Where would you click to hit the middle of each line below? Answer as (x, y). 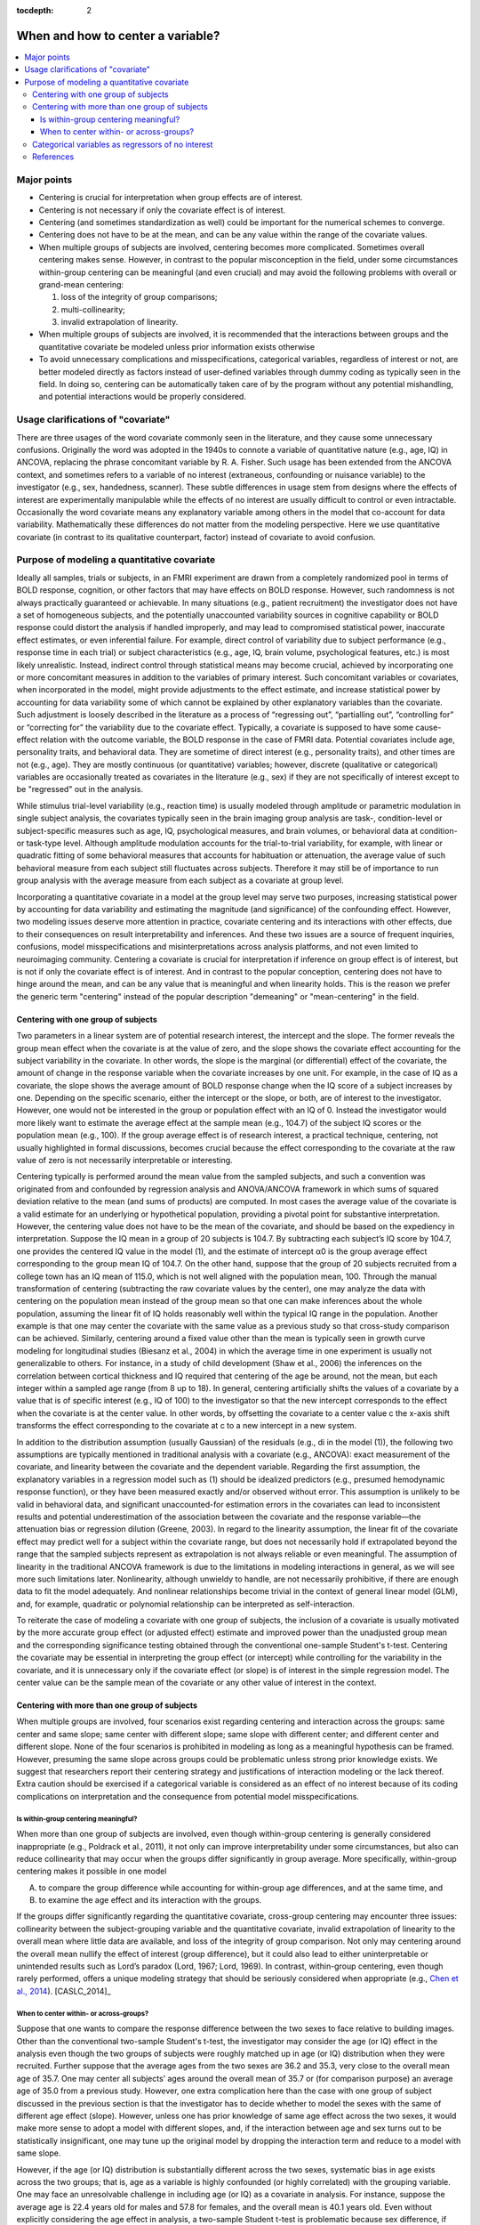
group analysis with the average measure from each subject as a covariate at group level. (180, 880)
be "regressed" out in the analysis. (80, 789)
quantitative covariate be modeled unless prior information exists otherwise (177, 346)
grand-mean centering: (81, 284)
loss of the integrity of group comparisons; (139, 297)
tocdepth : (35, 10)
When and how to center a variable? (118, 36)
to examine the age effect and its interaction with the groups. (150, 1900)
